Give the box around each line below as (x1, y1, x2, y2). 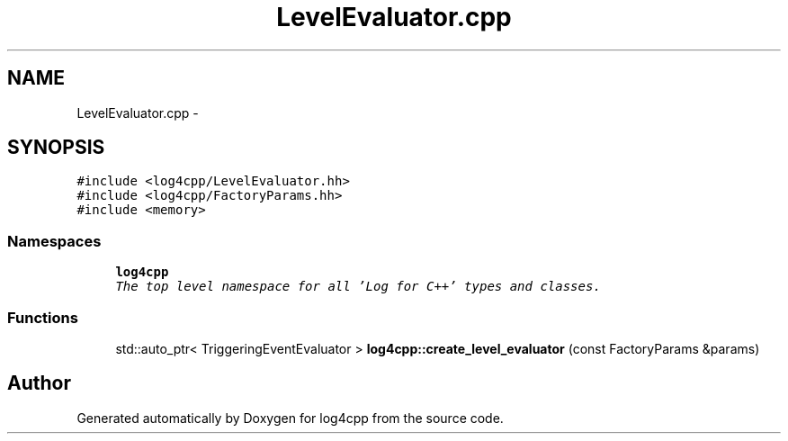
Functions (7, 308, 78, 327)
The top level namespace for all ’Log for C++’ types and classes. (115, 279, 601, 294)
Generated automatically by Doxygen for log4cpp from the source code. (76, 409, 504, 426)
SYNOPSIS (7, 136, 105, 159)
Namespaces (7, 231, 102, 250)
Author (7, 372, 71, 395)
